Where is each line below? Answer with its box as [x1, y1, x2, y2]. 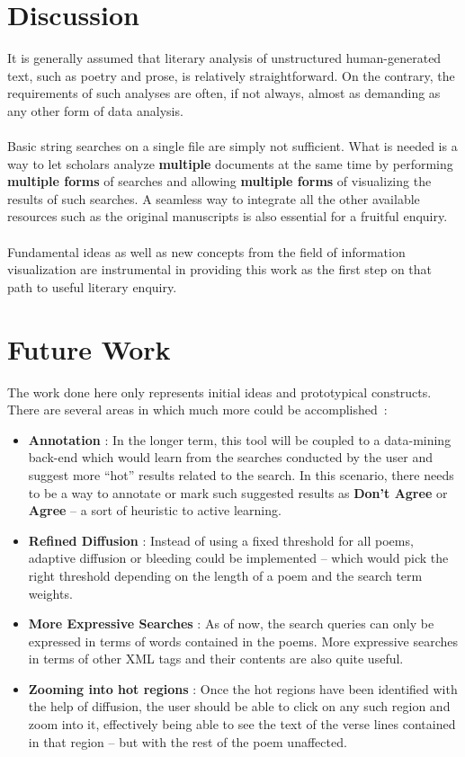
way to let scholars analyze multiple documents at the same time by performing [7, 154, 453, 173]
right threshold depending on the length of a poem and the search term [28, 566, 423, 584]
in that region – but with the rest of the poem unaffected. [28, 732, 347, 751]
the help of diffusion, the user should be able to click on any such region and [28, 697, 451, 716]
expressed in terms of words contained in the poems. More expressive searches [28, 631, 459, 650]
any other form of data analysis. [7, 101, 183, 120]
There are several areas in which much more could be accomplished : [7, 400, 388, 419]
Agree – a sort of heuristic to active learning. [28, 501, 282, 520]
